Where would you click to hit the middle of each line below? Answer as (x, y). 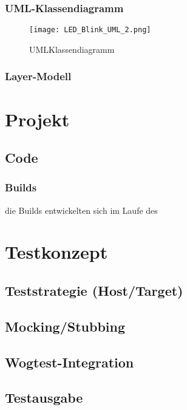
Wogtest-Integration (70, 362)
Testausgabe (44, 398)
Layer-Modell (38, 76)
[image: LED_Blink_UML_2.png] (90, 30)
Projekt (37, 119)
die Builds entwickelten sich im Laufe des (81, 210)
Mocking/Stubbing (65, 326)
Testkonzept (56, 252)
